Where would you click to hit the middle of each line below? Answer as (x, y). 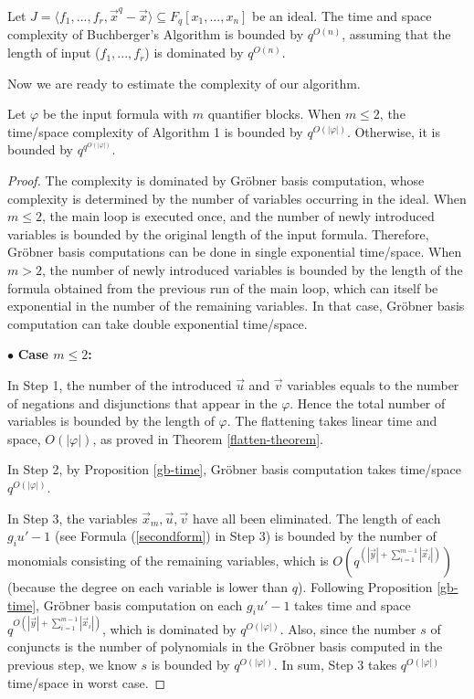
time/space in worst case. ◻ (87, 682)
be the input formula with (116, 114)
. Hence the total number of (368, 402)
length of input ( (54, 53)
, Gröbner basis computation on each (139, 604)
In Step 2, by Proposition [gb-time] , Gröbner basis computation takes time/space (235, 469)
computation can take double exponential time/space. (158, 323)
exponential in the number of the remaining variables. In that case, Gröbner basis (236, 306)
